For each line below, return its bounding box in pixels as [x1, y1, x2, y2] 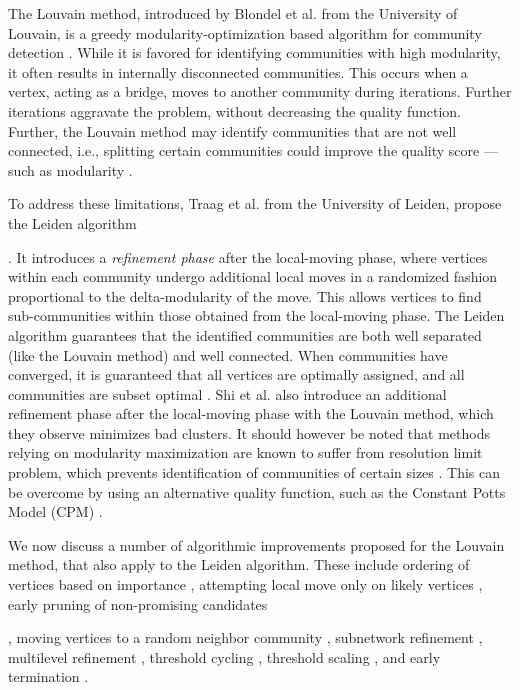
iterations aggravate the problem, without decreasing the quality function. [8, 100, 462, 121]
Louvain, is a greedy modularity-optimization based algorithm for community [8, 22, 482, 43]
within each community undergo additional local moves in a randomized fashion [8, 266, 498, 287]
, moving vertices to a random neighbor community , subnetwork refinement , [8, 627, 483, 648]
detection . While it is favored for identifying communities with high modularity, [8, 42, 501, 63]
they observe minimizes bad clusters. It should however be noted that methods [8, 422, 490, 443]
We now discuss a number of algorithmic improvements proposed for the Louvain [8, 534, 505, 555]
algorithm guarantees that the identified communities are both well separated [8, 324, 482, 345]
